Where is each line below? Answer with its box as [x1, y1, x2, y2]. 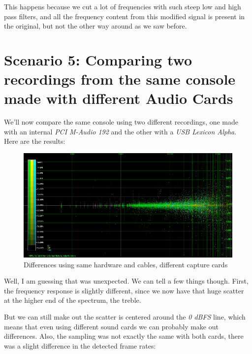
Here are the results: [4, 136, 65, 146]
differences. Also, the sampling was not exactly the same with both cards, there [4, 331, 244, 341]
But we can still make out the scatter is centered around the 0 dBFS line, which [4, 312, 246, 322]
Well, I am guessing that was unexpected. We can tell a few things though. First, [4, 276, 249, 286]
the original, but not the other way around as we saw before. [4, 21, 187, 31]
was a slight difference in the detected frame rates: [4, 340, 156, 351]
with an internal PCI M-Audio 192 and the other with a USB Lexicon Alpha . [4, 126, 237, 136]
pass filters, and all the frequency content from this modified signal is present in [4, 11, 245, 21]
